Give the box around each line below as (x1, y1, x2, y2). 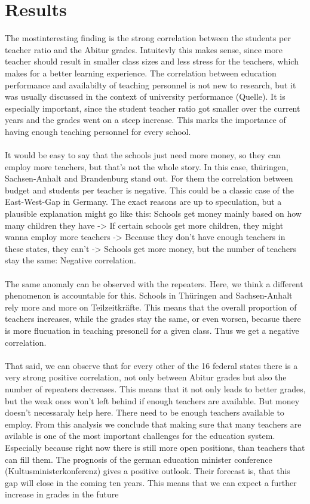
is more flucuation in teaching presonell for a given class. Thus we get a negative (5, 324, 299, 336)
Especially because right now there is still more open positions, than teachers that (5, 441, 305, 453)
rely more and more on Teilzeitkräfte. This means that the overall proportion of (5, 300, 297, 313)
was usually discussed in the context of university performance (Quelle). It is (5, 90, 286, 103)
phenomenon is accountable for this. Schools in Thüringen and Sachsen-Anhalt (5, 289, 293, 302)
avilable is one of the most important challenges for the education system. (5, 429, 275, 442)
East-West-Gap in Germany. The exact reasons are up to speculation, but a (5, 195, 282, 208)
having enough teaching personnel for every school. (5, 125, 191, 137)
